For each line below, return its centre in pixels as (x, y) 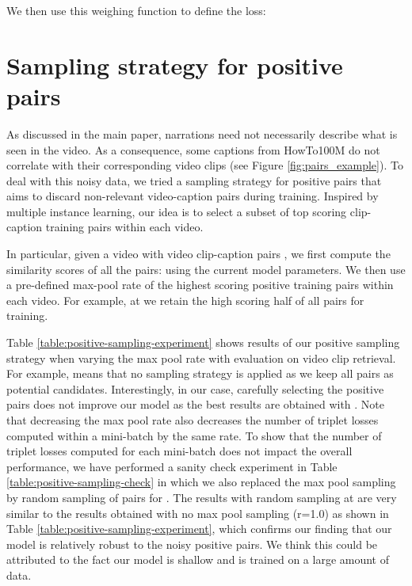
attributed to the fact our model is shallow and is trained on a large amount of (198, 559)
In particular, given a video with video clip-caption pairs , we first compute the (198, 254)
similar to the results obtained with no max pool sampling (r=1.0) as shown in (198, 513)
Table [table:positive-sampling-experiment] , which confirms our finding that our (199, 529)
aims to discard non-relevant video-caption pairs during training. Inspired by (193, 196)
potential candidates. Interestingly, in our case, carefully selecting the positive (195, 388)
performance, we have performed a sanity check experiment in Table (172, 466)
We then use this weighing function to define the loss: (136, 10)
